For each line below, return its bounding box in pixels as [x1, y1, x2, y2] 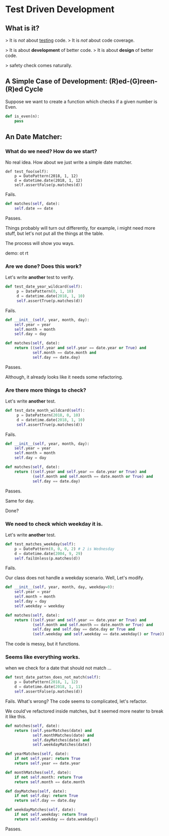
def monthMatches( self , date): [5, 770, 72, 775]
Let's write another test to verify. [5, 274, 75, 281]
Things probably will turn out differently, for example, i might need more [5, 225, 156, 231]
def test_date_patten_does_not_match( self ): [5, 675, 101, 680]
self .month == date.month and [32, 350, 96, 355]
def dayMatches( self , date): [5, 789, 67, 794]
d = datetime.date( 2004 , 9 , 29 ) [14, 551, 83, 556]
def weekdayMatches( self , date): [5, 807, 76, 813]
